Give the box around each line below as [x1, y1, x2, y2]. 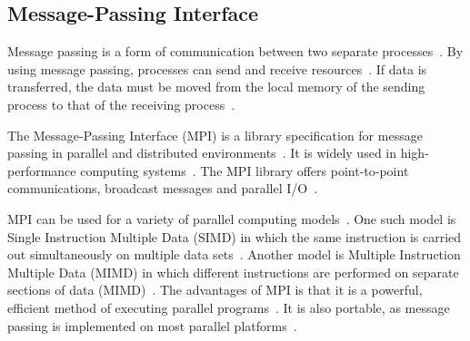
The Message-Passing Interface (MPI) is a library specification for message [7, 125, 423, 144]
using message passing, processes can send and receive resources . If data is [7, 59, 427, 78]
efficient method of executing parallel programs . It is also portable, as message [7, 297, 450, 317]
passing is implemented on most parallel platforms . [7, 316, 297, 335]
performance [7, 161, 76, 180]
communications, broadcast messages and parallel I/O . [7, 179, 318, 198]
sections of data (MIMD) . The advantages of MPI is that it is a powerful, [7, 280, 423, 299]
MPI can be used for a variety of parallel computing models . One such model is [7, 209, 456, 228]
